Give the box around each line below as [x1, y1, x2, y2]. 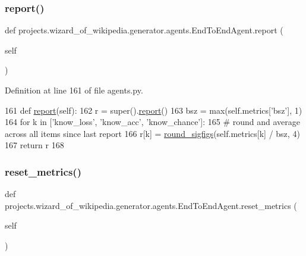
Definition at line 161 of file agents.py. [5, 84, 143, 96]
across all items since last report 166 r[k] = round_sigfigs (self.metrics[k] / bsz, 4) [5, 127, 300, 139]
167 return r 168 [5, 139, 64, 151]
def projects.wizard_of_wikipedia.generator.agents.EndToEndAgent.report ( [5, 24, 283, 36]
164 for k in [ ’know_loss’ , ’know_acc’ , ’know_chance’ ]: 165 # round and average [5, 115, 300, 128]
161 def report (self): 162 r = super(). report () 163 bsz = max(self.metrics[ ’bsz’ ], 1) [5, 104, 302, 116]
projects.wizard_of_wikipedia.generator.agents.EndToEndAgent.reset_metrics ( [5, 199, 297, 211]
